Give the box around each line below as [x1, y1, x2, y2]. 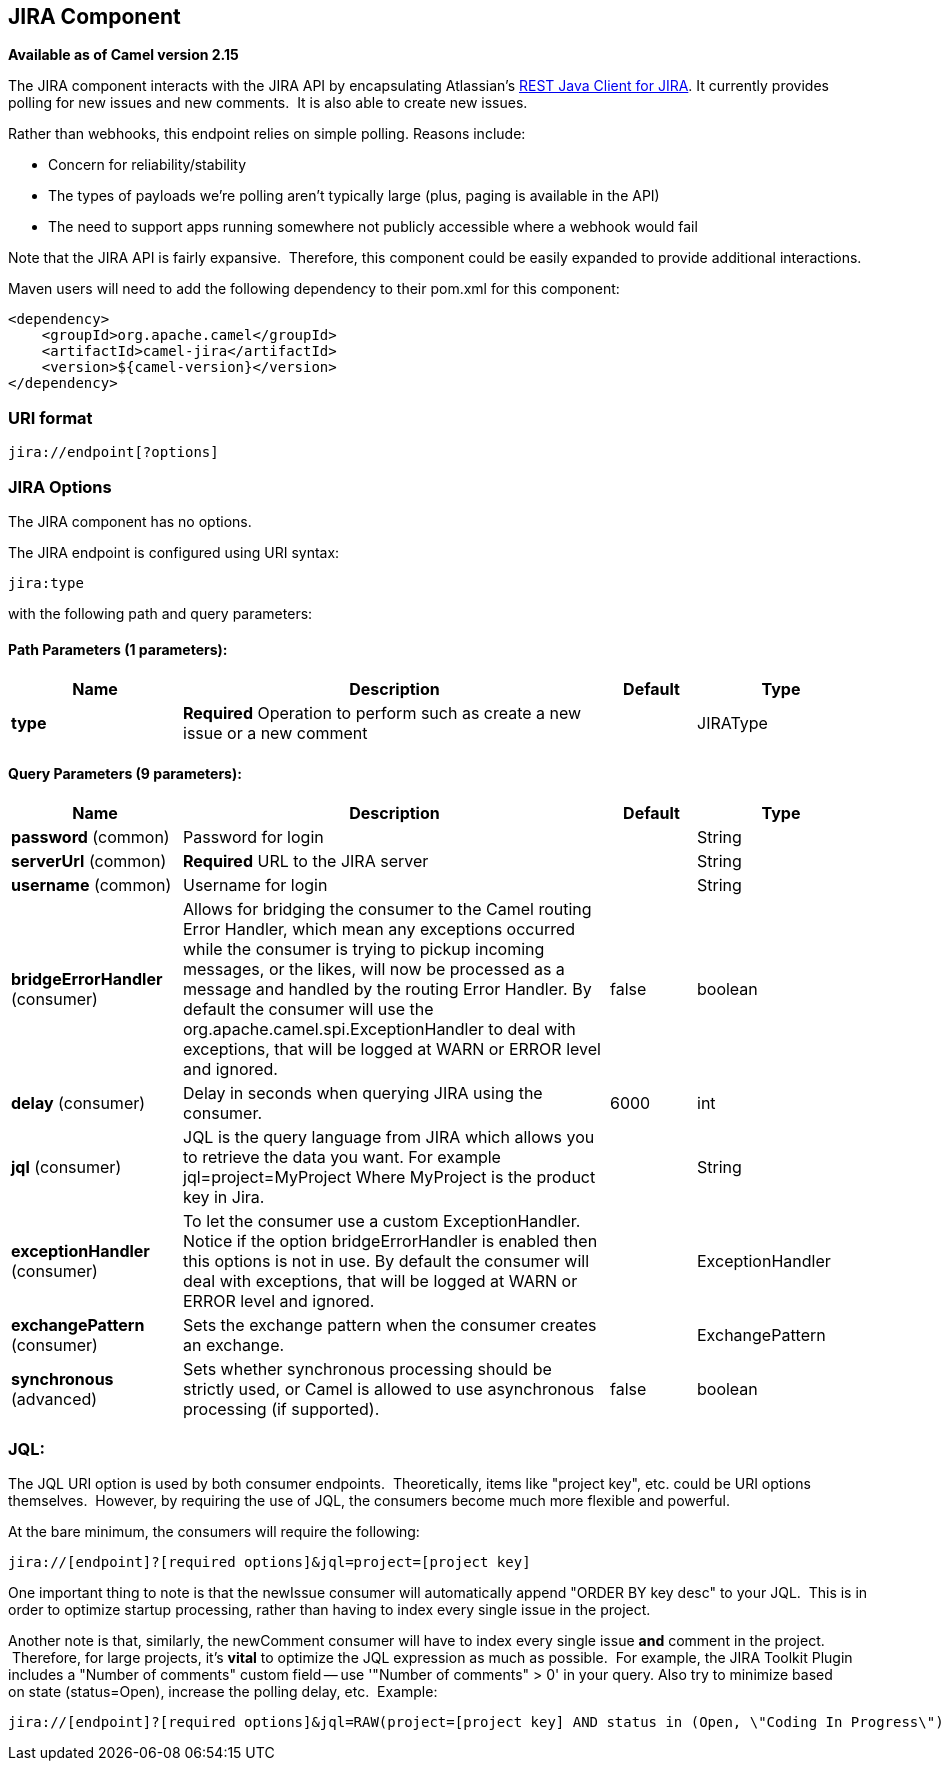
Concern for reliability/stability [48, 156, 247, 174]
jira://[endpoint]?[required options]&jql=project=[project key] [8, 1554, 531, 1571]
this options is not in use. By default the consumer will [183, 1251, 590, 1272]
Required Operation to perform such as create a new [183, 703, 582, 724]
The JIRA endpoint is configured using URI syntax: [8, 543, 340, 561]
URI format [8, 407, 93, 428]
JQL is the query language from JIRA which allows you [183, 1127, 595, 1148]
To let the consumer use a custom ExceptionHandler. [183, 1211, 581, 1232]
